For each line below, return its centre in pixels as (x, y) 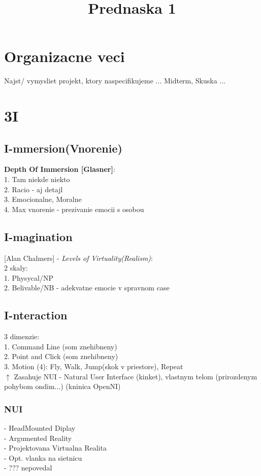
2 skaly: (16, 268)
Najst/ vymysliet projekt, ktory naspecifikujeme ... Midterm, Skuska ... (115, 81)
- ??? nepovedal (28, 468)
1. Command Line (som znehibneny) (61, 346)
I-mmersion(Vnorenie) (63, 148)
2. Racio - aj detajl (34, 189)
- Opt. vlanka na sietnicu (43, 457)
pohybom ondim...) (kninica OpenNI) (62, 386)
